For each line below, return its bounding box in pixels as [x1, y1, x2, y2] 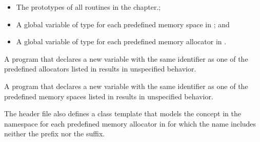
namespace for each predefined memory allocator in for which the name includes [4, 118, 256, 129]
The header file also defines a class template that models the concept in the [4, 108, 241, 119]
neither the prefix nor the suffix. [4, 128, 105, 139]
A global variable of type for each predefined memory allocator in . [16, 36, 227, 47]
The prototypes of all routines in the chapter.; [16, 2, 161, 12]
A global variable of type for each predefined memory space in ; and [16, 19, 230, 29]
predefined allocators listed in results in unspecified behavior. [4, 63, 196, 74]
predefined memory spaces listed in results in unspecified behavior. [4, 91, 213, 101]
